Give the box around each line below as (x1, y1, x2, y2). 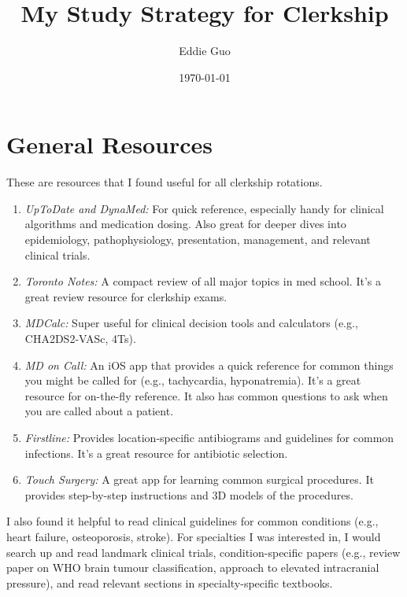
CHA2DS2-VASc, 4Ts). (24, 330, 136, 346)
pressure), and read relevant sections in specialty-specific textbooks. (6, 574, 333, 591)
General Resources (6, 128, 213, 160)
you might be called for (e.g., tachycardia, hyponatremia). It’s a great (24, 372, 361, 389)
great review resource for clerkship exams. (24, 288, 228, 304)
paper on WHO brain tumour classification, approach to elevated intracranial (6, 559, 379, 576)
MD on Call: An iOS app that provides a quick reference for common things (24, 356, 394, 373)
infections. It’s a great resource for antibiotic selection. (24, 444, 288, 461)
